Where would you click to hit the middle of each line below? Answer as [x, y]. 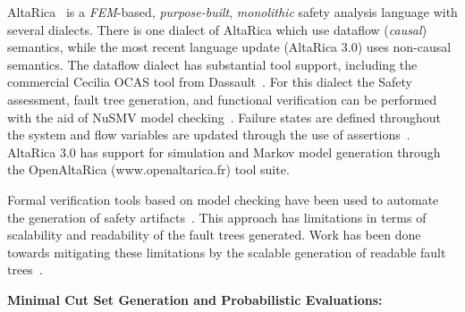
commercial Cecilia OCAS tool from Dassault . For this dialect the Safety [210, 82]
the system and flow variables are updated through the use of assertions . [209, 135]
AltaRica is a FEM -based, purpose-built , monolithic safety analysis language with [232, 12]
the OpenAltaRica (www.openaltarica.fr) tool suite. [148, 169]
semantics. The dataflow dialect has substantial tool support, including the [212, 64]
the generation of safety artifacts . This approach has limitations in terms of [217, 217]
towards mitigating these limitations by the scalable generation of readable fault [227, 252]
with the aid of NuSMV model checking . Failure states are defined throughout [224, 117]
